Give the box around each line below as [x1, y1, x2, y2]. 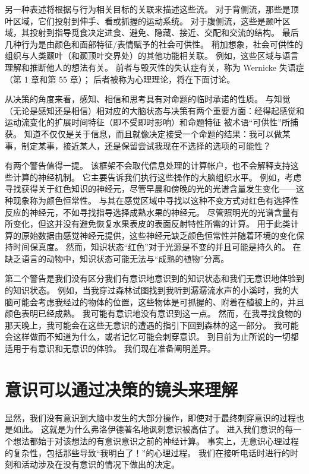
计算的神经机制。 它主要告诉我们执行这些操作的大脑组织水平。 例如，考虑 [12, 170, 302, 183]
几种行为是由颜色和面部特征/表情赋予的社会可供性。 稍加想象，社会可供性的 [5, 37, 303, 50]
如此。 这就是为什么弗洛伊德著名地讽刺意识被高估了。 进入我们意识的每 [12, 423, 294, 435]
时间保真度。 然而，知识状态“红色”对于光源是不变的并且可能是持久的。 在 [12, 241, 301, 253]
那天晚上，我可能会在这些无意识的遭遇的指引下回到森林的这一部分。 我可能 [5, 318, 299, 331]
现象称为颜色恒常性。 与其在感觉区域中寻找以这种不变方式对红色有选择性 [12, 194, 299, 206]
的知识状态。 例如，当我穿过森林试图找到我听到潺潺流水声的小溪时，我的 [5, 284, 291, 296]
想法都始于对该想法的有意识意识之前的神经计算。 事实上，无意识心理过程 [12, 434, 299, 447]
